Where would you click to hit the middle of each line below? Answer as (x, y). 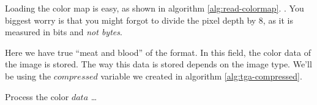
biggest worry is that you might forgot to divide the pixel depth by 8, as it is (149, 20)
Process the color (37, 96)
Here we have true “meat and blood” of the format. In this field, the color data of (158, 52)
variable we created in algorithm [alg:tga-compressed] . (201, 76)
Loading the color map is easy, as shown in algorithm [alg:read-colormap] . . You (155, 8)
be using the (28, 76)
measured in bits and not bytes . (64, 32)
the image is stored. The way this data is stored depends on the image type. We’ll (158, 64)
